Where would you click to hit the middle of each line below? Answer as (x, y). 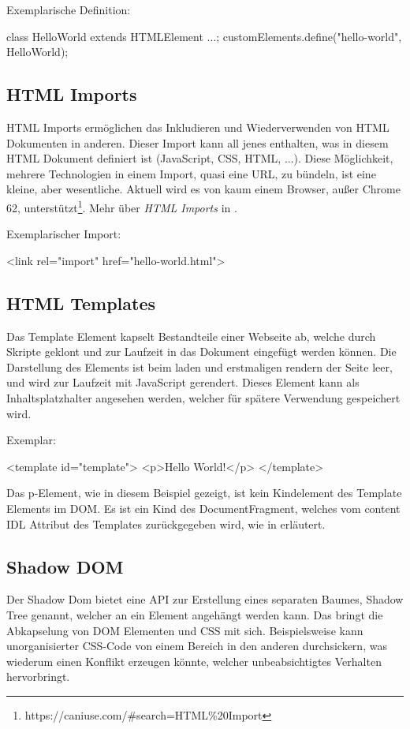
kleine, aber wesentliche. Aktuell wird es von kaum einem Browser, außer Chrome (203, 189)
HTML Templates (81, 303)
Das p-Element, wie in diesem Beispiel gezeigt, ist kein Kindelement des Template (204, 493)
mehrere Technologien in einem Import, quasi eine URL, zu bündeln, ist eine (191, 173)
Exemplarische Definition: (69, 9)
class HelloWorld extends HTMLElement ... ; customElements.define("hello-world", (204, 36)
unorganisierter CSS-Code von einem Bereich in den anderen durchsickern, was (197, 646)
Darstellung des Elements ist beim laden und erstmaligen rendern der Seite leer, (199, 366)
